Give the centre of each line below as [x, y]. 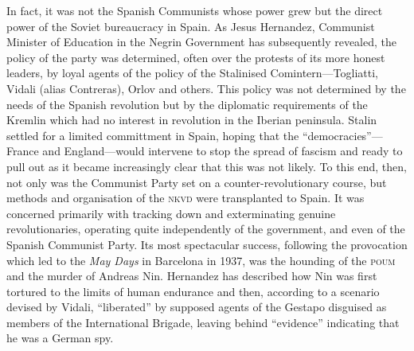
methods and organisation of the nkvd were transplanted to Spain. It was [186, 198]
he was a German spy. [60, 338]
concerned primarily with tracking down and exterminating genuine [171, 213]
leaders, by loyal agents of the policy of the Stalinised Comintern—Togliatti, [192, 73]
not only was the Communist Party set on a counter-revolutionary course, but [197, 182]
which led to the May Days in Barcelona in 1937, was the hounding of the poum [201, 260]
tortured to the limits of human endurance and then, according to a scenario [193, 291]
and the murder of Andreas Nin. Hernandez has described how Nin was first [192, 276]
